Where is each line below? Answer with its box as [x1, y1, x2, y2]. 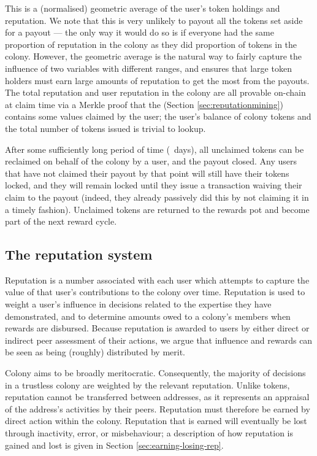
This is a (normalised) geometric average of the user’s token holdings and [5, 2, 280, 14]
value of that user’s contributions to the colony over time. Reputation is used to [5, 285, 305, 298]
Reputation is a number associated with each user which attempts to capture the [5, 273, 310, 286]
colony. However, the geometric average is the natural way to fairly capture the [5, 50, 302, 63]
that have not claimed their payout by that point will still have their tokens [5, 166, 289, 179]
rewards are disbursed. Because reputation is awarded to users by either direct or [5, 322, 310, 334]
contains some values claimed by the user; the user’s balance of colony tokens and [5, 110, 311, 123]
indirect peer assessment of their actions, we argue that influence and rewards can [5, 333, 313, 346]
